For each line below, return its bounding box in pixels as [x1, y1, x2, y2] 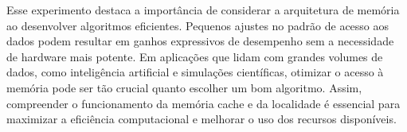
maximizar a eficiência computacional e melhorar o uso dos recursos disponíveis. [6, 111, 397, 127]
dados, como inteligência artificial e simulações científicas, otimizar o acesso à [6, 64, 384, 80]
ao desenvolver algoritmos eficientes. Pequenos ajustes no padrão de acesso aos [6, 17, 389, 33]
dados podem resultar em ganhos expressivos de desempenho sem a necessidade [6, 33, 394, 49]
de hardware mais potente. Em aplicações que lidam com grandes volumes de [6, 48, 383, 64]
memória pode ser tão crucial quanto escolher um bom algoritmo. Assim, [6, 79, 362, 95]
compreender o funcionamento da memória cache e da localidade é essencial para [6, 95, 401, 111]
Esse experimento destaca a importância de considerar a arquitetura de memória [6, 2, 400, 17]
